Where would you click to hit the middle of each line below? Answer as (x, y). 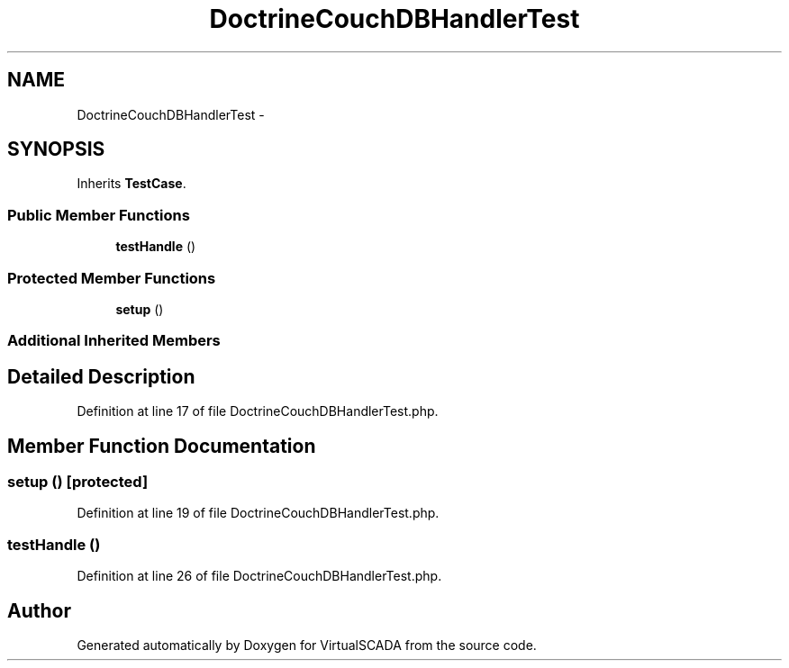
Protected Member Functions (112, 278)
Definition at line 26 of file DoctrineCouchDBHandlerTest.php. (259, 576)
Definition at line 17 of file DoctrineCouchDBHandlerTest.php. (258, 411)
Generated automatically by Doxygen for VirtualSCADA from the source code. (307, 645)
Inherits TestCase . (131, 184)
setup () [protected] (78, 482)
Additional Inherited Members (114, 341)
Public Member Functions (99, 215)
